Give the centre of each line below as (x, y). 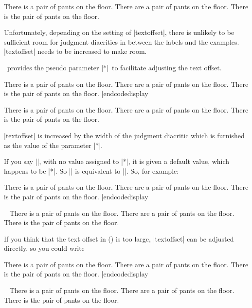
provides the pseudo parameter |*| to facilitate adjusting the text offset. (114, 67)
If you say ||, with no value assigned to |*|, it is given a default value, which (117, 161)
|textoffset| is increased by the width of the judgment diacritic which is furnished (124, 135)
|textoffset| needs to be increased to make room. (75, 51)
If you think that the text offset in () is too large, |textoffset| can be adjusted (119, 238)
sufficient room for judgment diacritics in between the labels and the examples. (122, 41)
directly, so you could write (44, 248)
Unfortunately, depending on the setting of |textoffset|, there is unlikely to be (119, 32)
